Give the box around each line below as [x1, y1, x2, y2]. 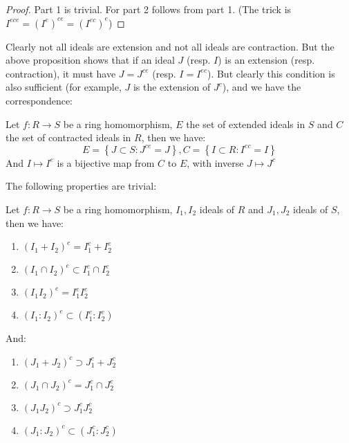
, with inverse [187, 155, 244, 170]
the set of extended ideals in [186, 116, 305, 131]
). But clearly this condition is [207, 66, 335, 80]
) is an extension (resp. [218, 53, 315, 67]
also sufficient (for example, [6, 80, 122, 94]
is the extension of [133, 80, 211, 94]
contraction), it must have [6, 66, 116, 80]
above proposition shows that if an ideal [6, 53, 175, 67]
